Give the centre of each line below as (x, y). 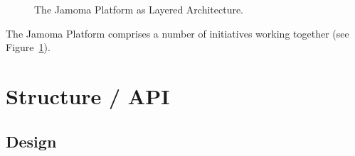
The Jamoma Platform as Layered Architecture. (139, 9)
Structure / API (88, 95)
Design (31, 141)
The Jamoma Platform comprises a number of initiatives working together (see (177, 33)
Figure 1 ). (28, 47)
